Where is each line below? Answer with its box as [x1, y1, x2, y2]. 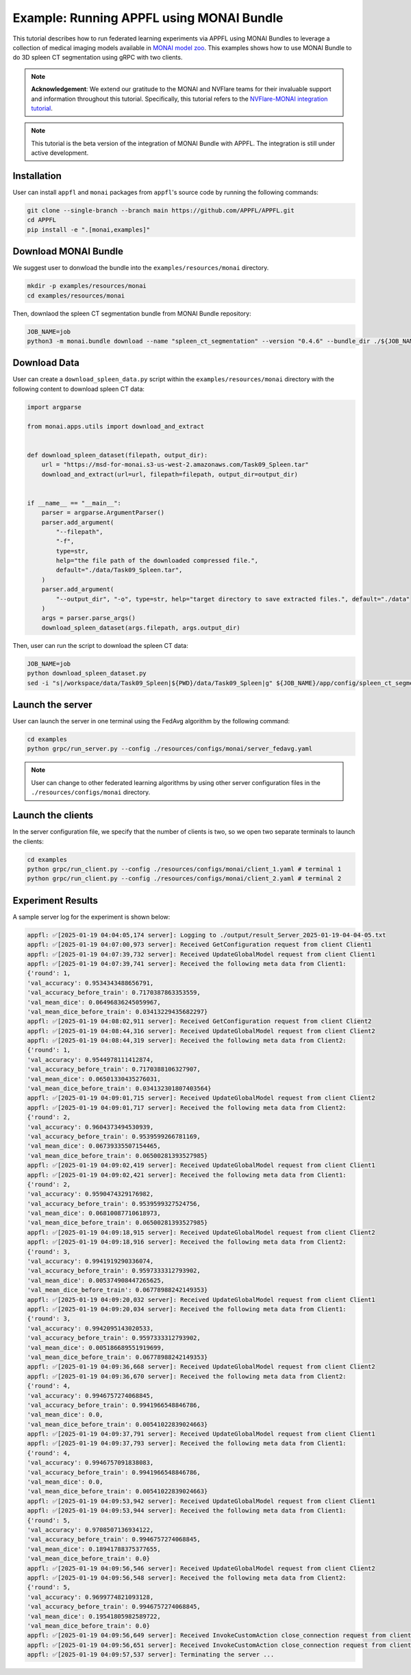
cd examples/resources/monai [27, 291, 125, 300]
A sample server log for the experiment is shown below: [12, 913, 171, 921]
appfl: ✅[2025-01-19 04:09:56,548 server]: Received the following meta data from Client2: [27, 1574, 347, 1582]
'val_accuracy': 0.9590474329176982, [27, 1190, 154, 1198]
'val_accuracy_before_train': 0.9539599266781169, [27, 1132, 201, 1140]
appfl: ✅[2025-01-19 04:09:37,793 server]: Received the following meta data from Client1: [27, 1440, 347, 1447]
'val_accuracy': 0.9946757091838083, [27, 1459, 154, 1467]
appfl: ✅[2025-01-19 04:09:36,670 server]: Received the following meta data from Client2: [27, 1372, 347, 1380]
